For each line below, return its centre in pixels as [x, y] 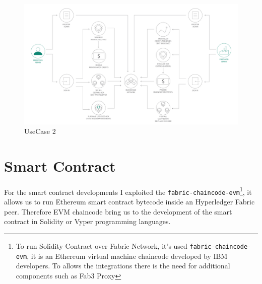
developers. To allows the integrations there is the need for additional [123, 266]
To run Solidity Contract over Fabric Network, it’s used [102, 245]
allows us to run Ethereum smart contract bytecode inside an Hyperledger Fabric [129, 202]
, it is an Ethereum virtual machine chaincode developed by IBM [127, 256]
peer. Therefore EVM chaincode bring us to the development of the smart [118, 211]
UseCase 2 [40, 131]
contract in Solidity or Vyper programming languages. [87, 221]
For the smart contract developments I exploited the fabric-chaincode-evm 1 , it [128, 191]
